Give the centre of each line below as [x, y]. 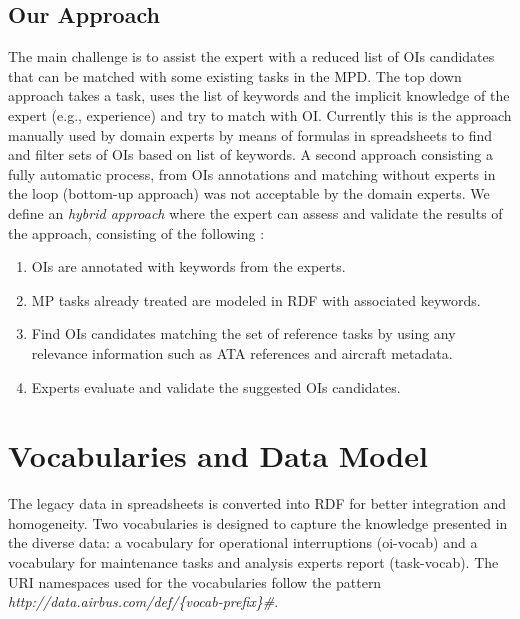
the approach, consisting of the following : [136, 232]
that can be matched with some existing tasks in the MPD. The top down [235, 75]
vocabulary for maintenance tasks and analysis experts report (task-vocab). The [253, 562]
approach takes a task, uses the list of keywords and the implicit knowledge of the [259, 95]
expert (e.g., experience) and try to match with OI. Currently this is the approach [260, 114]
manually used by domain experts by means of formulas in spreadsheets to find [250, 134]
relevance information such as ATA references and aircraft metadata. [242, 352]
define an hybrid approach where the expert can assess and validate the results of [255, 212]
